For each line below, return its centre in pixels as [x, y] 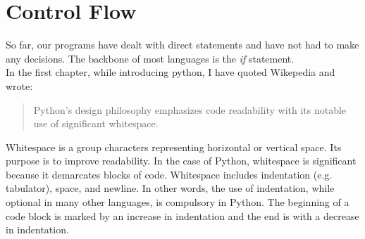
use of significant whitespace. [96, 123]
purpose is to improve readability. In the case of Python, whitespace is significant [181, 161]
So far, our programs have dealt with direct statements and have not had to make [182, 45]
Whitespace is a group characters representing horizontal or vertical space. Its [174, 147]
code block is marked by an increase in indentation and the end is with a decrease [182, 215]
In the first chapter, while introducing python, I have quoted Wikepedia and [171, 72]
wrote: [19, 85]
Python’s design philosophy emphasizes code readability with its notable [190, 109]
